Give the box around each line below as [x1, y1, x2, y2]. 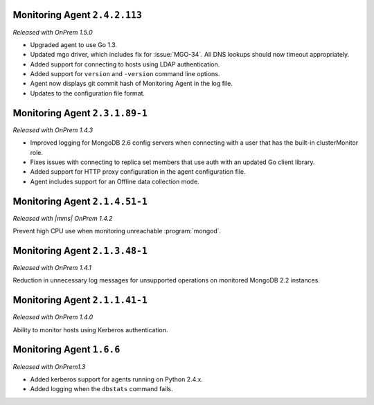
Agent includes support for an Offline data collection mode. [30, 177, 200, 186]
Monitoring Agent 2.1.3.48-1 [12, 244, 148, 256]
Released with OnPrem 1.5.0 [12, 28, 93, 36]
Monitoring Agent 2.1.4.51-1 [12, 195, 148, 207]
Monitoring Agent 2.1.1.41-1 [12, 294, 148, 306]
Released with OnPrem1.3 [12, 362, 86, 370]
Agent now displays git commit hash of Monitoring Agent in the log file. [30, 80, 233, 88]
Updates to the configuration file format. [30, 89, 145, 97]
